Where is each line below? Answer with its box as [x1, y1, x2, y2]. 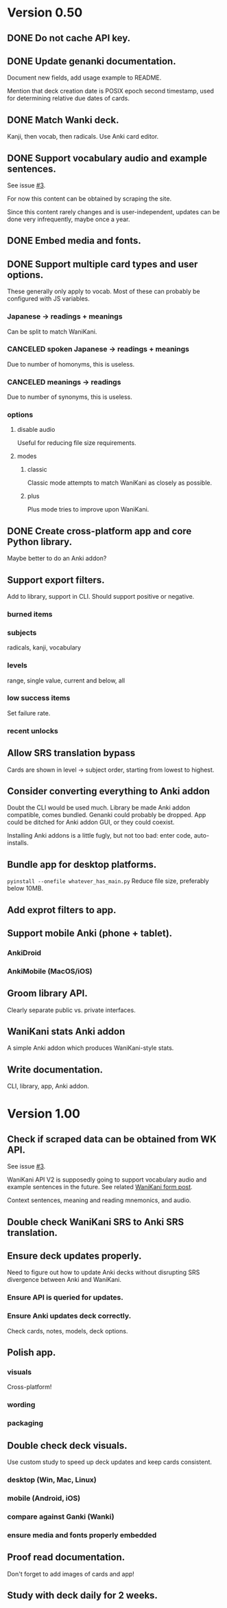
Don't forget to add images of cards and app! [7, 1570, 135, 1578]
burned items [7, 609, 53, 619]
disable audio [16, 426, 56, 434]
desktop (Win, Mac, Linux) [7, 1475, 97, 1484]
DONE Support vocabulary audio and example [7, 152, 207, 164]
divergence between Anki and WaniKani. [7, 1276, 122, 1284]
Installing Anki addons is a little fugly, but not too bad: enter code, [7, 831, 193, 840]
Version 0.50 [7, 5, 83, 21]
